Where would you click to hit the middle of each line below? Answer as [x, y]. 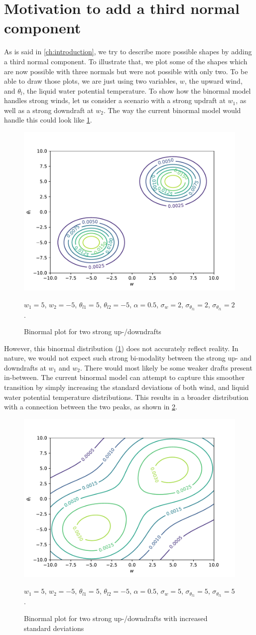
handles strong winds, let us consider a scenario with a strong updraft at [115, 100]
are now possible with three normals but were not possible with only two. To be [126, 71]
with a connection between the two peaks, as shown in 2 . [91, 407]
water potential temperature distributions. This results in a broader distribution [126, 397]
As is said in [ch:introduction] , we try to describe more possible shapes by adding [128, 52]
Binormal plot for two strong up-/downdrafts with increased [116, 618]
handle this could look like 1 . [48, 120]
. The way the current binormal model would [172, 110]
